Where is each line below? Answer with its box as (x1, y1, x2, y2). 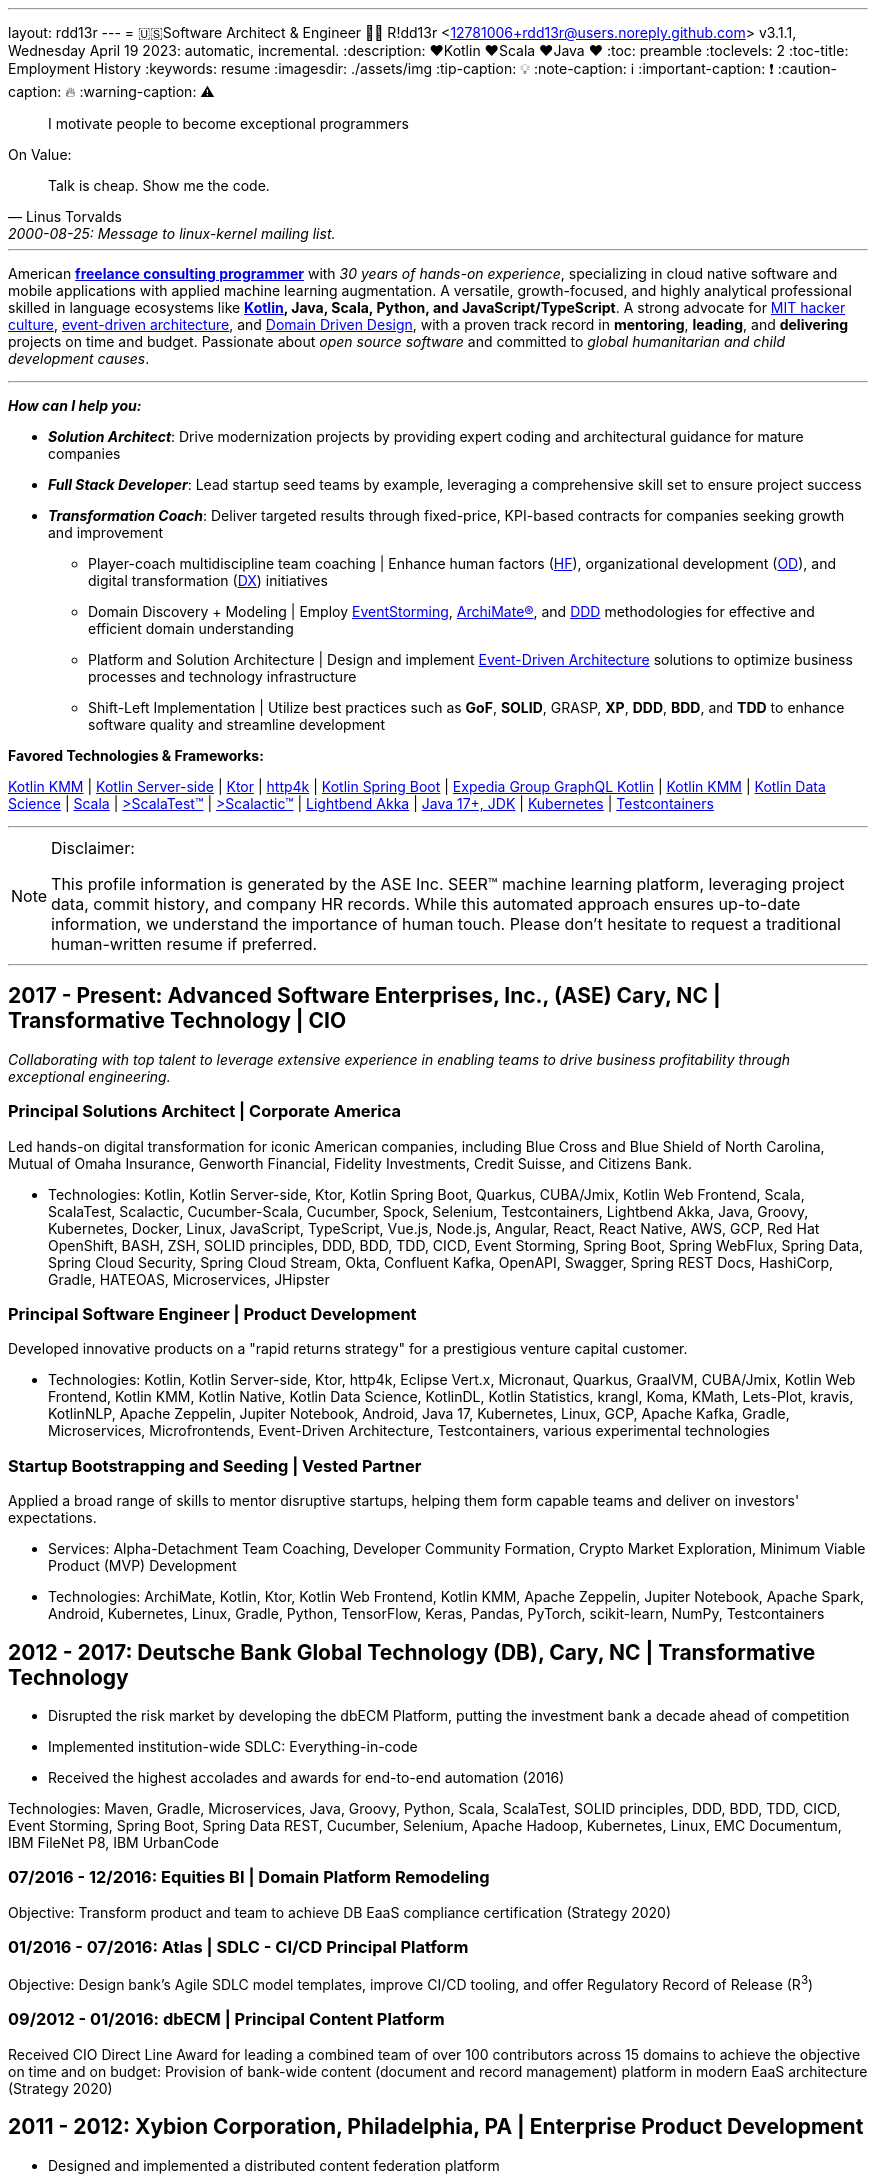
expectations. (8, 1509, 97, 1527)
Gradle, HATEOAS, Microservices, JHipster (48, 1270, 330, 1288)
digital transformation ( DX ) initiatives (88, 572, 328, 589)
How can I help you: (8, 397, 142, 414)
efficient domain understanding (88, 620, 294, 637)
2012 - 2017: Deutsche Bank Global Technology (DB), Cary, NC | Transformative (8, 1639, 816, 1665)
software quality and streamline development (88, 716, 385, 733)
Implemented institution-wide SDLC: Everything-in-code (48, 1737, 418, 1755)
